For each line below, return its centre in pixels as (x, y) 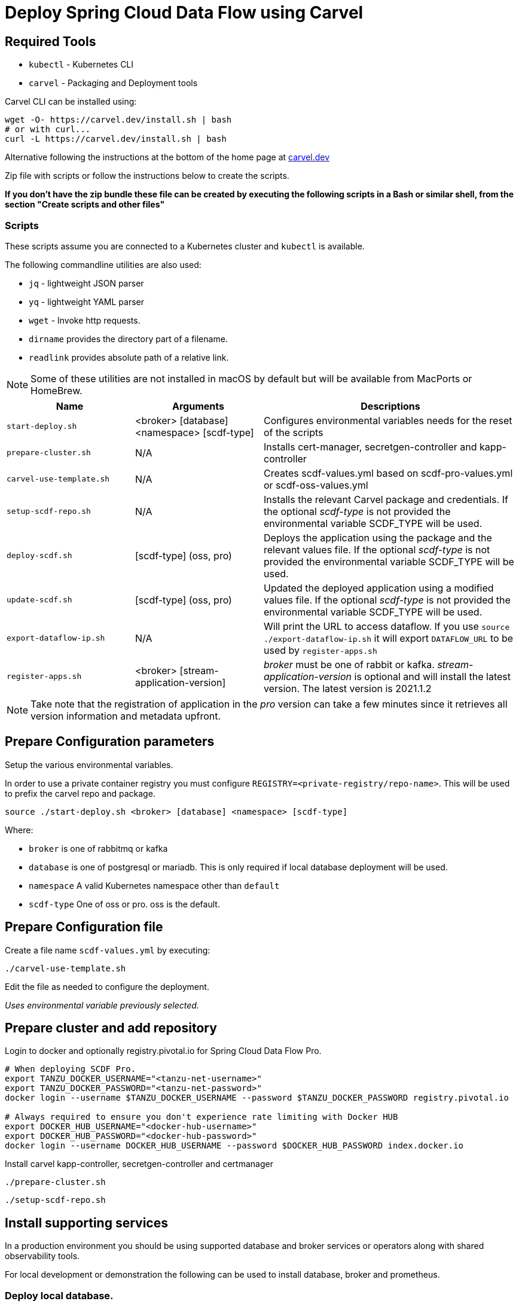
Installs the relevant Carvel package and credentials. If (386, 499)
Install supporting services (86, 1223)
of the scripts (294, 432)
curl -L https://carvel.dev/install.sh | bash (116, 139)
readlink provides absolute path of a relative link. (129, 357)
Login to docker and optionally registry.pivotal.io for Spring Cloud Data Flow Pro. (163, 1051)
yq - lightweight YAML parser (87, 301)
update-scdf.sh (39, 600)
